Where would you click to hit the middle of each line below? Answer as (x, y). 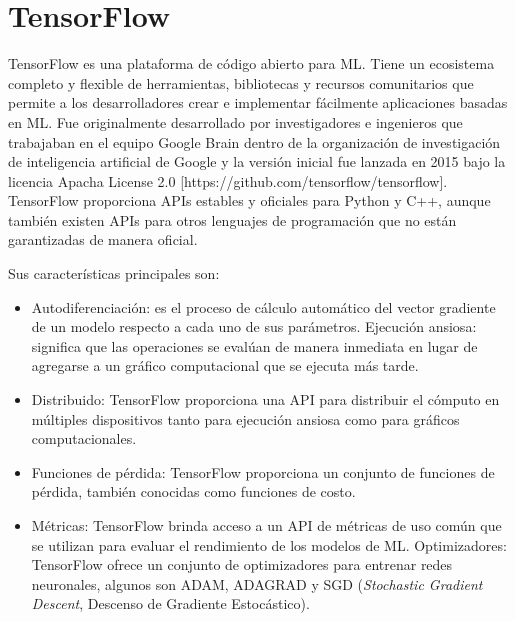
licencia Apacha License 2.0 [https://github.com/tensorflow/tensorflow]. (228, 180)
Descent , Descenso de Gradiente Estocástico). (170, 603)
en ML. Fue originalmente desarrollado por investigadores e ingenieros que (235, 121)
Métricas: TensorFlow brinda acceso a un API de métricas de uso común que (266, 525)
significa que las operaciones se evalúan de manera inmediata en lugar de (254, 345)
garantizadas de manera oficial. (103, 239)
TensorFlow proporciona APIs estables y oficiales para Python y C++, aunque (249, 200)
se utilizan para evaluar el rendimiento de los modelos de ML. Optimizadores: (269, 544)
